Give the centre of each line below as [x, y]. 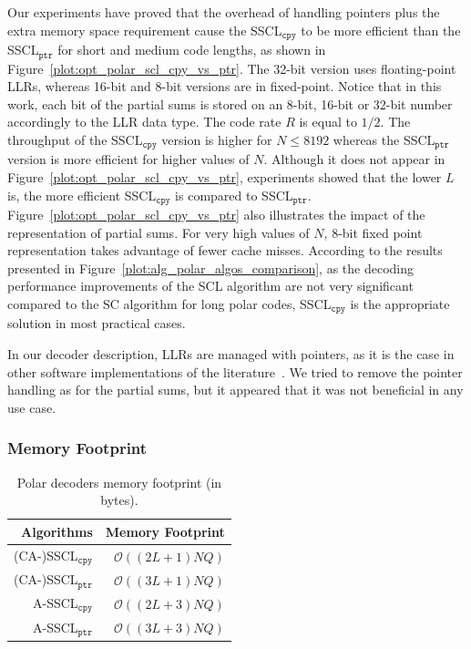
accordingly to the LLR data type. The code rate [144, 122]
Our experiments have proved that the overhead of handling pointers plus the [224, 12]
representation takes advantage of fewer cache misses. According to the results [225, 250]
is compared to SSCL [234, 195]
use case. [32, 407]
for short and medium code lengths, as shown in [192, 50]
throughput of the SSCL [75, 139]
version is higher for [217, 139]
